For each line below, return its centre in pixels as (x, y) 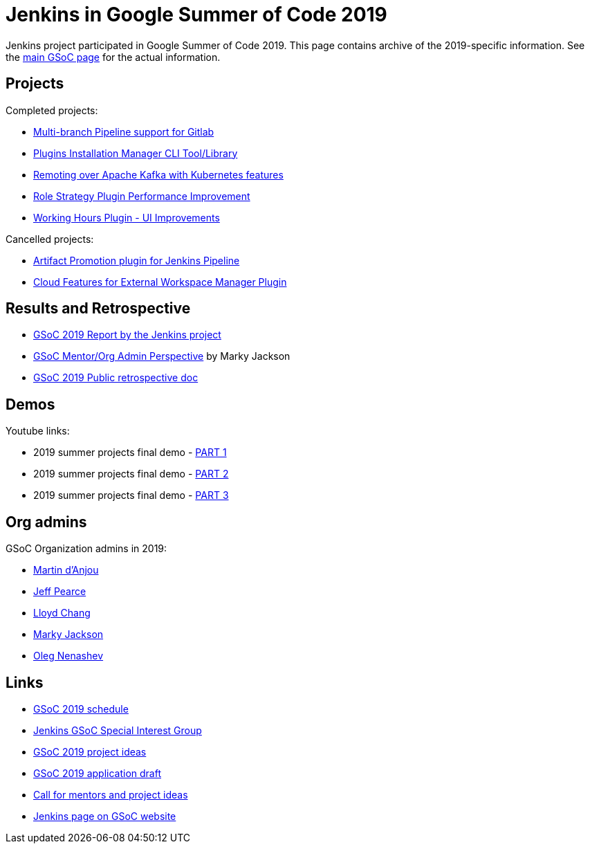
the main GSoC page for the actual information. (113, 57)
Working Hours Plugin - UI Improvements (127, 217)
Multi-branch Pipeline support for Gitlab (124, 131)
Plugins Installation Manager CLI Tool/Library (136, 153)
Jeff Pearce (60, 592)
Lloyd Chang (62, 613)
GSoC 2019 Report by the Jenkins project (127, 335)
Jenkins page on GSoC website (105, 816)
